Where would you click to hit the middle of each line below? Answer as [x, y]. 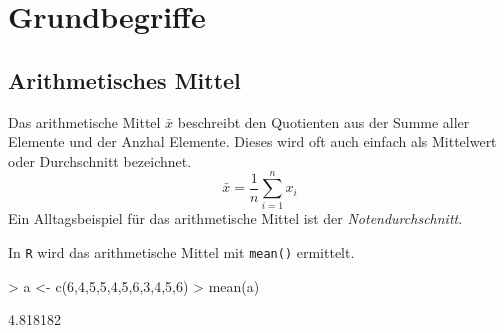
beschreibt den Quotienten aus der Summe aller [323, 121]
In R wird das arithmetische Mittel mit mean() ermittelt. [181, 252]
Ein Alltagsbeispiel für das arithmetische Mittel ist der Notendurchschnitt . [235, 218]
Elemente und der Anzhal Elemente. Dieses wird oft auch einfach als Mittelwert [252, 141]
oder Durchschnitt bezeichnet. [100, 160]
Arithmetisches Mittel [124, 79]
